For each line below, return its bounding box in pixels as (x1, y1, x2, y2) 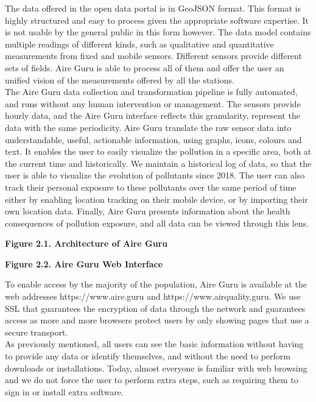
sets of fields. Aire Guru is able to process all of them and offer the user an (5, 61, 284, 74)
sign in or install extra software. (5, 385, 124, 398)
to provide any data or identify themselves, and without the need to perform (5, 350, 290, 362)
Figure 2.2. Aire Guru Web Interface (5, 257, 163, 270)
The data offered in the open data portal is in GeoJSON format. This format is (5, 2, 301, 14)
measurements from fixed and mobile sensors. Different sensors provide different (5, 49, 302, 62)
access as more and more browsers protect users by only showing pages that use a (5, 314, 309, 326)
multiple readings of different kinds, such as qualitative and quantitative (5, 37, 274, 50)
